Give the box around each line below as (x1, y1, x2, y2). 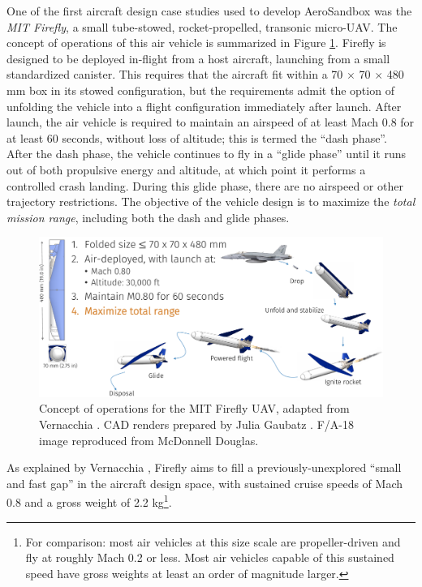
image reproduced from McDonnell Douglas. (39, 431, 259, 448)
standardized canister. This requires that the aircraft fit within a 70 (6, 66, 343, 83)
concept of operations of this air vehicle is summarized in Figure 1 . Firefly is (6, 34, 386, 51)
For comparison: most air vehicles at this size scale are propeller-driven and (25, 533, 401, 550)
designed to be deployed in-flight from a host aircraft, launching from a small (6, 49, 390, 66)
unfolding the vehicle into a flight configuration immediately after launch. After (6, 97, 402, 114)
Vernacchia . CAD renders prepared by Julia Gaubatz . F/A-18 (39, 416, 354, 432)
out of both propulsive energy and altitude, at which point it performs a (6, 161, 366, 178)
